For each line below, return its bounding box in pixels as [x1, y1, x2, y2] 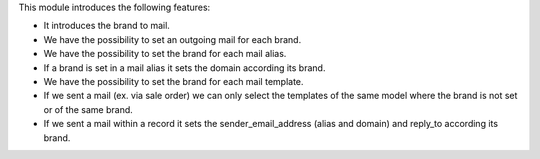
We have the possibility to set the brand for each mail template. [43, 75, 304, 87]
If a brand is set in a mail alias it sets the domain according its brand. [43, 61, 326, 74]
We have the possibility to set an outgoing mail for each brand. [43, 33, 302, 45]
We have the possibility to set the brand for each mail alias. [43, 48, 287, 60]
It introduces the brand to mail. [43, 20, 170, 32]
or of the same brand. [43, 103, 134, 115]
